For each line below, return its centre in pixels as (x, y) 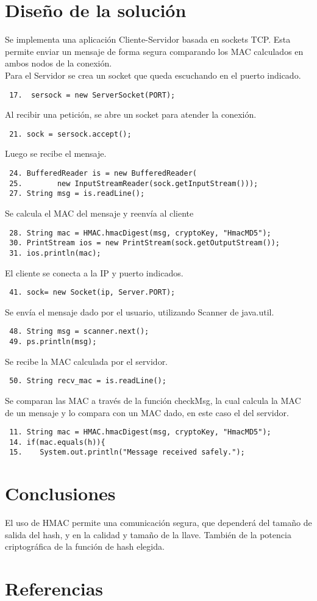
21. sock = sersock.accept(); (70, 134)
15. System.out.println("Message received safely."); (127, 452)
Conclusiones (60, 493)
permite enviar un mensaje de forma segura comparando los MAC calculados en (154, 51)
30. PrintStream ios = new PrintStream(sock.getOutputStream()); (145, 243)
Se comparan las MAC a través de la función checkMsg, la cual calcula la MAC (153, 400)
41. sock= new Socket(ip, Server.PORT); (92, 293)
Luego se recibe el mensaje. (56, 153)
